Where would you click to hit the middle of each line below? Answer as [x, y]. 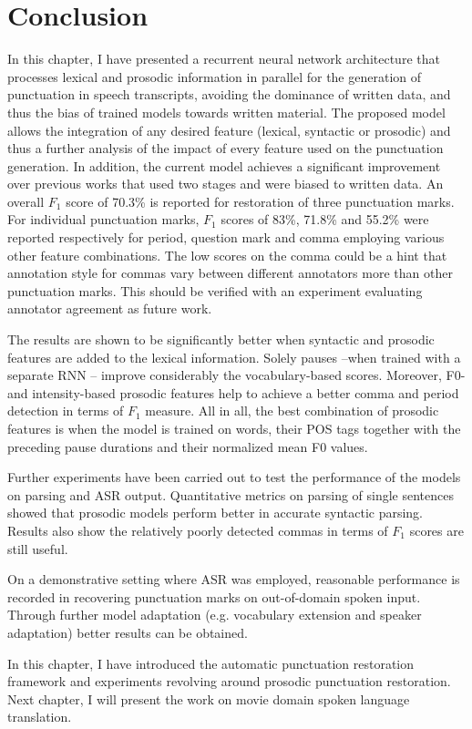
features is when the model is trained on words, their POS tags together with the [234, 428]
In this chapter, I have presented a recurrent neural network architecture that [224, 59]
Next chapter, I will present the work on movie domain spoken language [209, 698]
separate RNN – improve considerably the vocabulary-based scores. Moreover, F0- [236, 375]
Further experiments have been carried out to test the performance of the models [234, 477]
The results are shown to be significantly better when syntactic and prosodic [221, 339]
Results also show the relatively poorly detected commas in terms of [198, 530]
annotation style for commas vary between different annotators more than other [230, 273]
